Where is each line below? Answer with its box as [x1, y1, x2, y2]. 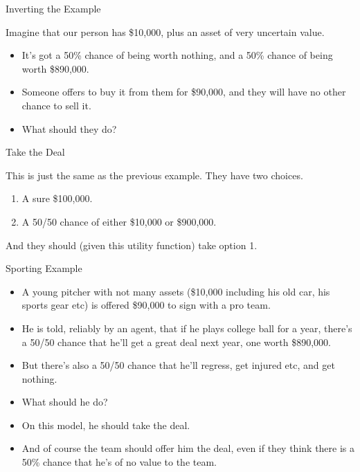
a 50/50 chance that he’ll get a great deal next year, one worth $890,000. [21, 334, 331, 349]
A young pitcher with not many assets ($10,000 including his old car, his [21, 284, 330, 298]
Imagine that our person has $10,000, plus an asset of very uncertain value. [6, 24, 325, 39]
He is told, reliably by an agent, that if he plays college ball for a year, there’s [21, 320, 352, 335]
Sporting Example [6, 261, 82, 275]
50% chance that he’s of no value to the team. [21, 455, 217, 469]
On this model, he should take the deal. [21, 417, 190, 432]
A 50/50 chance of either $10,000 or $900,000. [21, 214, 217, 228]
